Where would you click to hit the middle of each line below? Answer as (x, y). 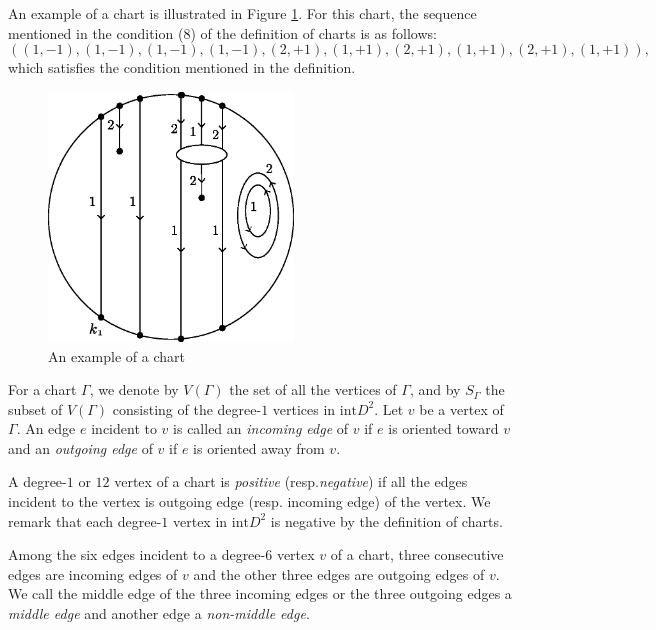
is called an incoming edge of (261, 428)
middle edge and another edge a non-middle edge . (159, 613)
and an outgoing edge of (80, 447)
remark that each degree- (85, 520)
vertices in (304, 408)
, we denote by (134, 389)
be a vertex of (461, 408)
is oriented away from (259, 447)
